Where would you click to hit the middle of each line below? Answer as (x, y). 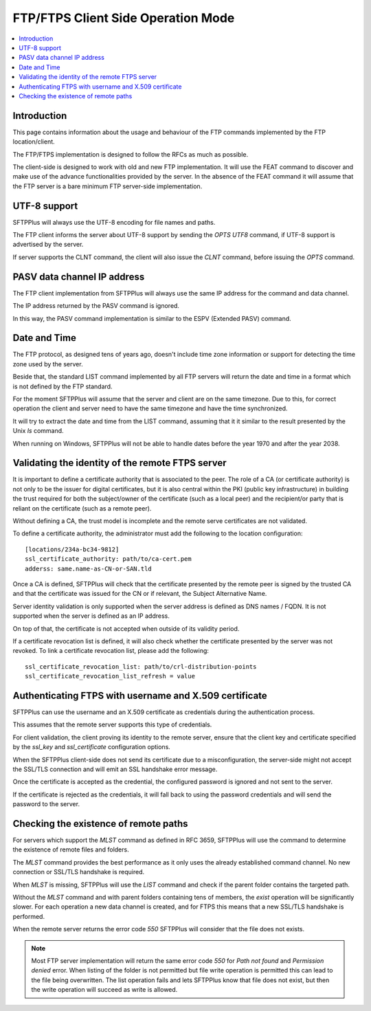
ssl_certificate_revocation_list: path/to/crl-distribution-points (141, 666)
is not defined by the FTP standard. (63, 386)
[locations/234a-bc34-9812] (72, 549)
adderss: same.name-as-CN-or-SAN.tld (89, 568)
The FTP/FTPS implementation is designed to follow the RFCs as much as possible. (131, 154)
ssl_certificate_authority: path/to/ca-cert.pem (108, 559)
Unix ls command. (38, 431)
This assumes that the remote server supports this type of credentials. (112, 724)
